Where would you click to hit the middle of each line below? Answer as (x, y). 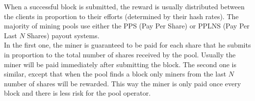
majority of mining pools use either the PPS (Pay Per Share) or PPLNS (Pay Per (127, 26)
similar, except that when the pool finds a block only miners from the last (115, 74)
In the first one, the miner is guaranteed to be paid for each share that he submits (127, 45)
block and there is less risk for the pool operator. (77, 93)
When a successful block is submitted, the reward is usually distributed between (124, 6)
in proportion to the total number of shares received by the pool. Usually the (120, 54)
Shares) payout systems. (63, 35)
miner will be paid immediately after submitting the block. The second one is (120, 64)
